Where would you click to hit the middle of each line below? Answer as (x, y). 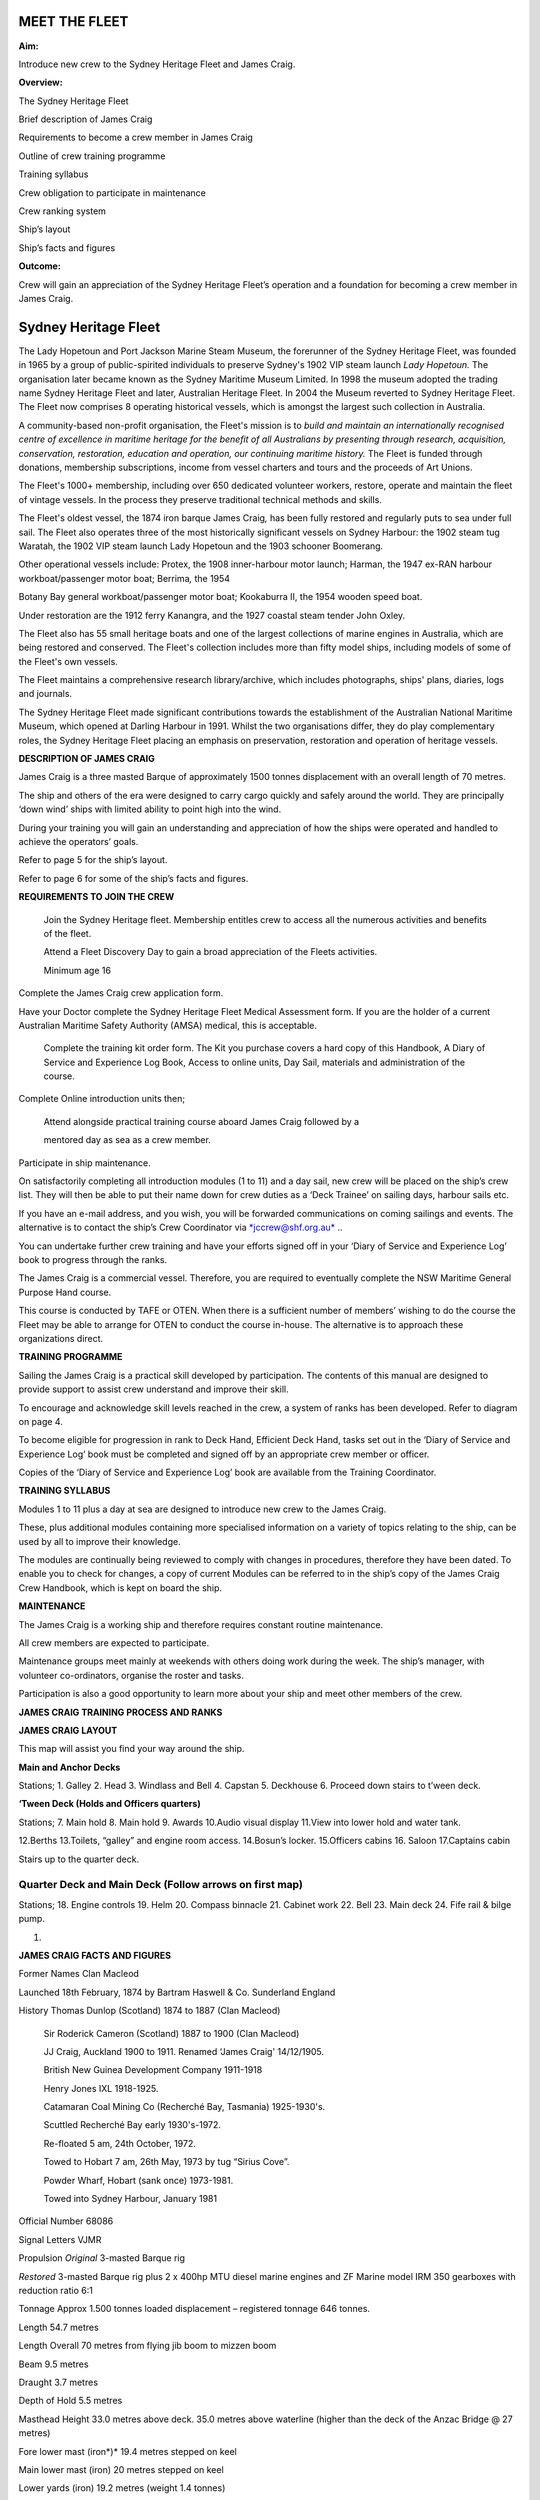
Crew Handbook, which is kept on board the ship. (120, 1587)
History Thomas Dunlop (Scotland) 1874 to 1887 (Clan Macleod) (149, 2011)
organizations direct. (61, 1338)
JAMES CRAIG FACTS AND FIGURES (95, 1955)
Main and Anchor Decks (69, 1767)
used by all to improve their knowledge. (99, 1541)
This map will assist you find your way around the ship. (131, 1749)
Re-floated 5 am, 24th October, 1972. (120, 2143)
